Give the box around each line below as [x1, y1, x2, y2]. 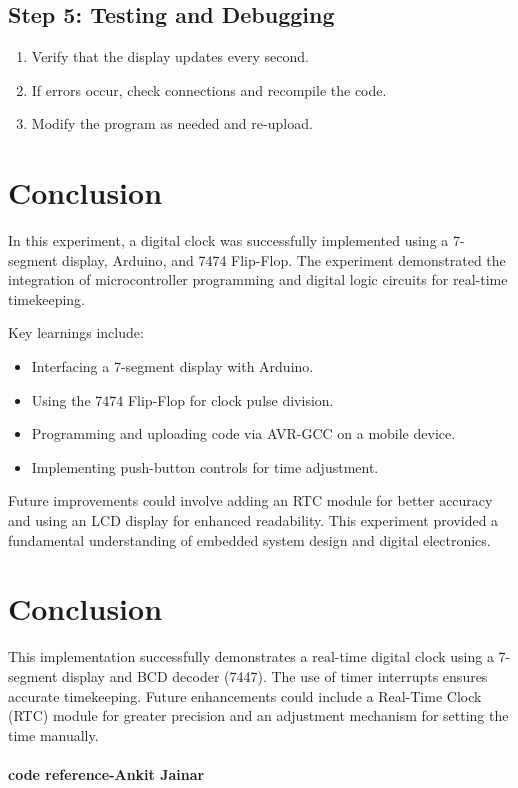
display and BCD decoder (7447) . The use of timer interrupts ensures [62, 665, 488, 686]
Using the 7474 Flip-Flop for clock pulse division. [31, 389, 334, 410]
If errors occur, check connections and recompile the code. [31, 79, 387, 100]
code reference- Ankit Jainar [8, 763, 205, 784]
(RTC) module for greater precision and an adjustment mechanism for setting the [8, 705, 509, 726]
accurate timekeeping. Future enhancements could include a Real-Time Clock [8, 685, 482, 706]
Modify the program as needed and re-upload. [31, 113, 313, 134]
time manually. [8, 724, 99, 745]
